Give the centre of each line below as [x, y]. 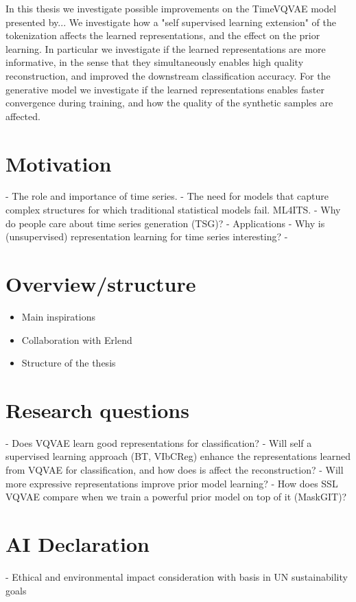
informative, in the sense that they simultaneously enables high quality [155, 62]
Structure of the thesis [69, 363]
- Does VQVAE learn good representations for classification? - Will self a [159, 442]
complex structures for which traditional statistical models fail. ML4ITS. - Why [173, 210]
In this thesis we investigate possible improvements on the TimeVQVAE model [171, 8]
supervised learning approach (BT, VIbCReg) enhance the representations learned [178, 456]
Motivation [59, 163]
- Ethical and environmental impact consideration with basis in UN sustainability [177, 576]
